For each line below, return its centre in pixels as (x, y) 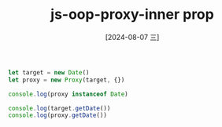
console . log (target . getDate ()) (59, 108)
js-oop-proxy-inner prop (132, 15)
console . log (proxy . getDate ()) (58, 115)
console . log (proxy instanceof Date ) (68, 94)
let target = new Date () (49, 72)
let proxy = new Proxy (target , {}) (67, 80)
